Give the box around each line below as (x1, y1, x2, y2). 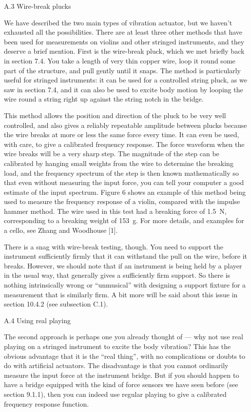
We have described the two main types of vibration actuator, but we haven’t (4, 17, 232, 27)
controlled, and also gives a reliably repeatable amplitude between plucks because (4, 120, 247, 130)
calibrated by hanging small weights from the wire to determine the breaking (4, 158, 233, 168)
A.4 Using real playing (4, 315, 71, 325)
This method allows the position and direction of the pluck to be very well (4, 110, 226, 120)
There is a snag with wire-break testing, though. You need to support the (4, 241, 224, 251)
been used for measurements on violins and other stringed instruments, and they (4, 36, 245, 46)
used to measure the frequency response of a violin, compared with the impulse (4, 196, 240, 206)
